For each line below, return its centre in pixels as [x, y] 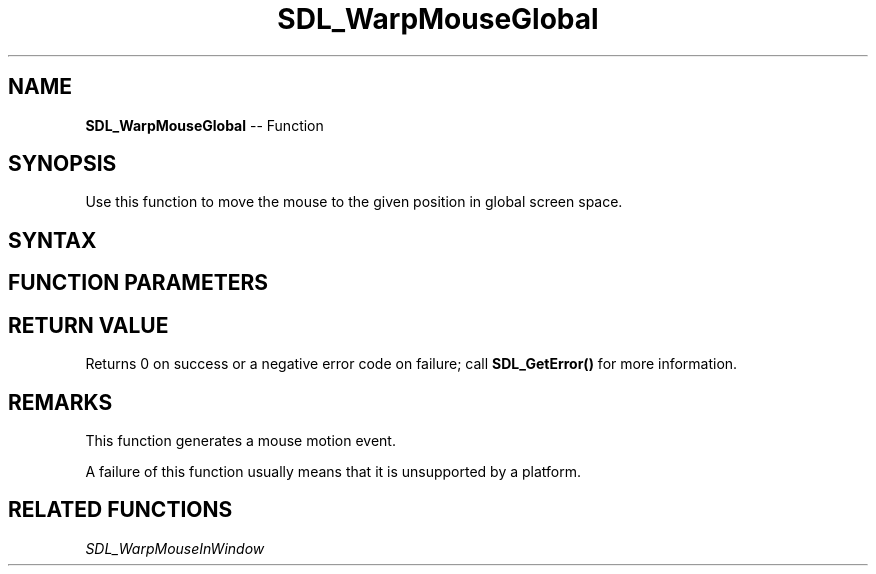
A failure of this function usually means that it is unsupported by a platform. [333, 471]
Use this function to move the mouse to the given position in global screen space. [354, 202]
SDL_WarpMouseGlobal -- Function [204, 125]
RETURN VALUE [88, 325]
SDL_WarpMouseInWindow [175, 548]
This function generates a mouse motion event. [240, 440]
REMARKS [60, 402]
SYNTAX [52, 240]
